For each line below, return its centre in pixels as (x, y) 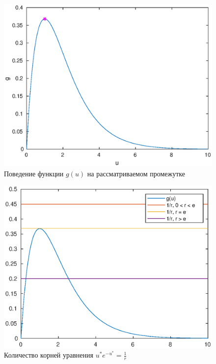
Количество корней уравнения (49, 355)
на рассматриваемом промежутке (136, 173)
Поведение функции (34, 173)
